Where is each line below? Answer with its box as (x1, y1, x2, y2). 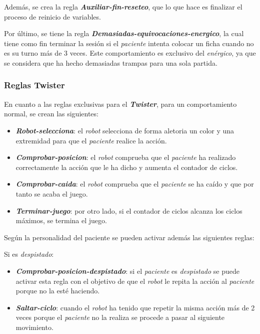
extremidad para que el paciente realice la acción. (15, 135, 167, 145)
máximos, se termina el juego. (15, 215, 107, 226)
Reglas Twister (4, 79, 65, 91)
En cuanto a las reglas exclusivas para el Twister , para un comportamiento (4, 98, 237, 109)
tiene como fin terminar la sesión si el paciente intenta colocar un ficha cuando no (4, 38, 254, 48)
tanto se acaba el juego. (15, 188, 88, 199)
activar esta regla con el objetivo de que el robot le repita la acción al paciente (15, 275, 254, 286)
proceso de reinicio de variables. (4, 11, 101, 22)
